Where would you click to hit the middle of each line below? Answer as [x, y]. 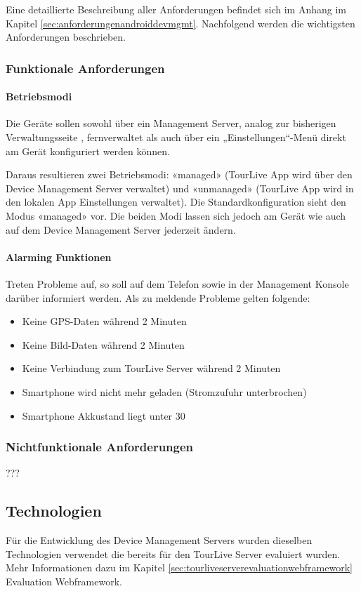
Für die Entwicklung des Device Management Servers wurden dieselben [159, 540]
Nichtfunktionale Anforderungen [100, 447]
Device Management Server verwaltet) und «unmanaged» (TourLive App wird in [180, 188]
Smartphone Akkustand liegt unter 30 [104, 415]
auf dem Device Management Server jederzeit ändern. [121, 229]
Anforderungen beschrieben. [66, 37]
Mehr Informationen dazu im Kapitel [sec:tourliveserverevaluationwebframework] [179, 567]
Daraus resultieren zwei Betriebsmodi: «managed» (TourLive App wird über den [179, 174]
